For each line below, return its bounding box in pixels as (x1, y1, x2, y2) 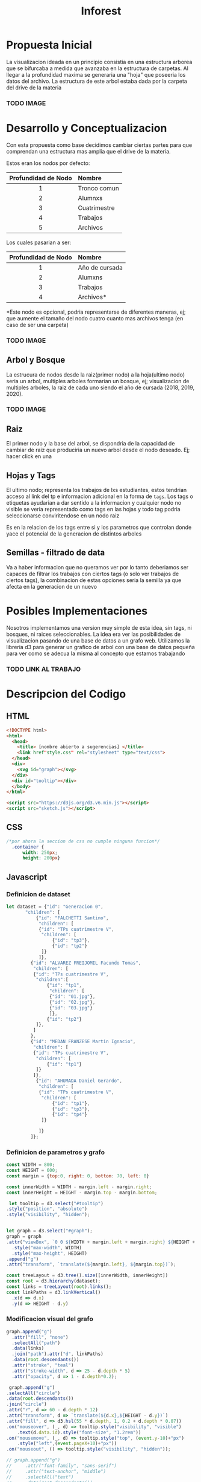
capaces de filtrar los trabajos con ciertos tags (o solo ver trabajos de (6, 570, 179, 577)
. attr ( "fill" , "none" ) (11, 1334, 69, 1340)
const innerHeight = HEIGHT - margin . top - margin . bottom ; (6, 1189, 158, 1196)
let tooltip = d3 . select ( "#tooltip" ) (8, 1200, 104, 1206)
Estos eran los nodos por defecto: (6, 159, 90, 167)
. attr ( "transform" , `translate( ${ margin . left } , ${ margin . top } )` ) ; (6, 1261, 176, 1267)
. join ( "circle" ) (6, 1401, 47, 1408)
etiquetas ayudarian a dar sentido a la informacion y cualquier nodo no (6, 499, 182, 506)
